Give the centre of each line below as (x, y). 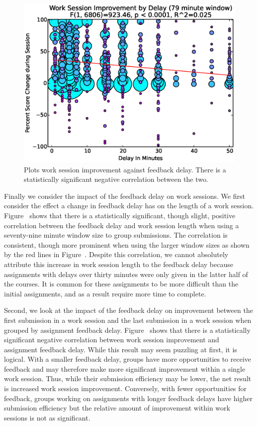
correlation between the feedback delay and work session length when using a (122, 225)
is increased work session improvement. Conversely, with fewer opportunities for (126, 388)
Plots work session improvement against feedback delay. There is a (125, 169)
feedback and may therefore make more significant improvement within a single (125, 368)
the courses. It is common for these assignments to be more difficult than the (121, 284)
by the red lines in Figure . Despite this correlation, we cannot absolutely (116, 254)
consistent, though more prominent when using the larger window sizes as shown (127, 244)
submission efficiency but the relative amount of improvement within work (117, 408)
